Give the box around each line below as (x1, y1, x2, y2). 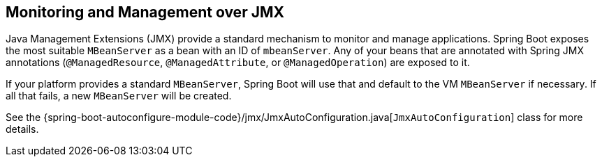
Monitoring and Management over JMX (6, 3, 284, 21)
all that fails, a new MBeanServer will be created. (6, 90, 232, 102)
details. (6, 123, 39, 136)
